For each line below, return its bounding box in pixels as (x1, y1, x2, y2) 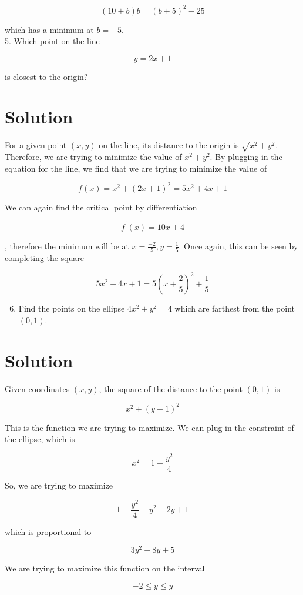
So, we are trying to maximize (5, 479, 113, 492)
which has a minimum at (5, 23, 94, 35)
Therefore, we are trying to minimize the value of (5, 151, 182, 163)
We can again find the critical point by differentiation (5, 200, 197, 213)
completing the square (5, 252, 85, 264)
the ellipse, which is (5, 433, 75, 445)
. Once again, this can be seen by (179, 239, 298, 252)
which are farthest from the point (174, 302, 295, 315)
